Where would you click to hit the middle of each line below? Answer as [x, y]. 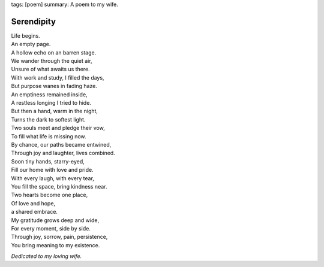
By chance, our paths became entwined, [61, 144]
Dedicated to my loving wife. [46, 256]
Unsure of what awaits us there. [50, 69]
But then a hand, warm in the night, [55, 111]
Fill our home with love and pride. [52, 170]
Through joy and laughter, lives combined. [63, 153]
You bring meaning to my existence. [55, 245]
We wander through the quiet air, [52, 61]
